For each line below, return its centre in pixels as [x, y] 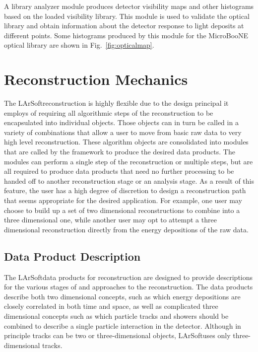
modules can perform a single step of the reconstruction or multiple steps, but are [129, 161]
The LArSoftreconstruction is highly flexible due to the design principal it [116, 103]
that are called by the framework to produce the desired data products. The [120, 152]
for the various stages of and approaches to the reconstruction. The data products [129, 287]
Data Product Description [72, 256]
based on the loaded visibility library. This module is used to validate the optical [127, 16]
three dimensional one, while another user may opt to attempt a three [110, 220]
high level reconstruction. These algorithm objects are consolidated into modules [126, 142]
